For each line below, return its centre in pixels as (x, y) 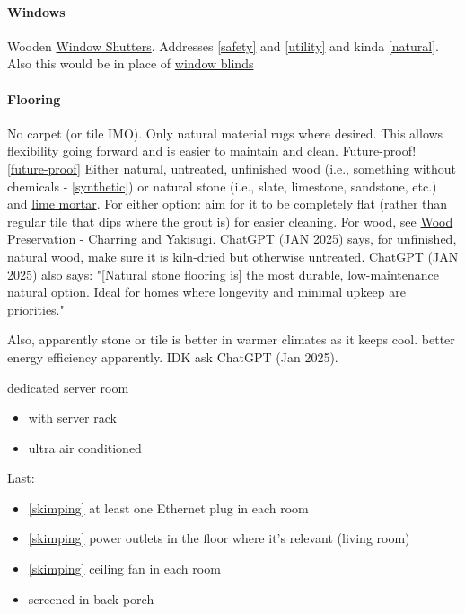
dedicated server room (68, 387)
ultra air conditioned (85, 447)
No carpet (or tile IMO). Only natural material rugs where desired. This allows (225, 133)
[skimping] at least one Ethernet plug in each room (168, 507)
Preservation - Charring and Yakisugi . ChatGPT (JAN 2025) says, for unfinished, (232, 239)
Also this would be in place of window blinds (131, 63)
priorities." (36, 309)
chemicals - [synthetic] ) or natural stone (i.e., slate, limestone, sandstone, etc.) (222, 186)
